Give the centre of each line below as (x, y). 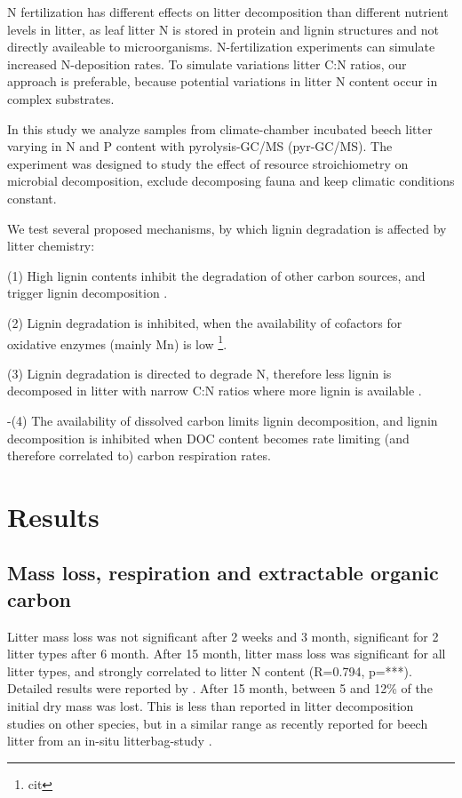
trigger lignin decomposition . (88, 293)
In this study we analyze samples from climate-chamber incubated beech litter (220, 128)
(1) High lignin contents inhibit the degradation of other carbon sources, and (216, 275)
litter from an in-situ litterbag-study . (110, 741)
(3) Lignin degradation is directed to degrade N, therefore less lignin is (199, 373)
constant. (32, 198)
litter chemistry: (51, 246)
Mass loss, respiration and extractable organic (223, 573)
